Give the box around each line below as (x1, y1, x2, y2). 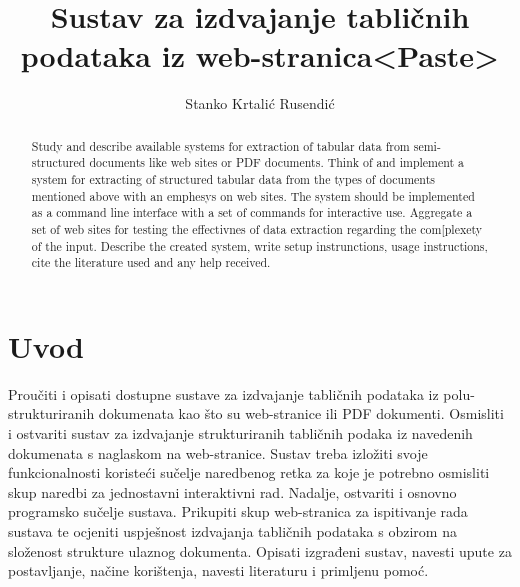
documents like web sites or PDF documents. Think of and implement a (89, 154, 465, 171)
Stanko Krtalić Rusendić (185, 93, 335, 114)
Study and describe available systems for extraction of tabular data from (31, 137, 410, 154)
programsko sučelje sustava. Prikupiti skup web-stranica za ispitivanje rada (8, 501, 468, 522)
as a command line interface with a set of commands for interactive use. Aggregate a (31, 204, 473, 221)
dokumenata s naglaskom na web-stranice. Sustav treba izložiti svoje (8, 442, 428, 463)
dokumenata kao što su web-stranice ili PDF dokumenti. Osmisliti (98, 403, 504, 424)
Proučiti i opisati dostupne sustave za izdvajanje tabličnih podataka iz (8, 383, 439, 404)
